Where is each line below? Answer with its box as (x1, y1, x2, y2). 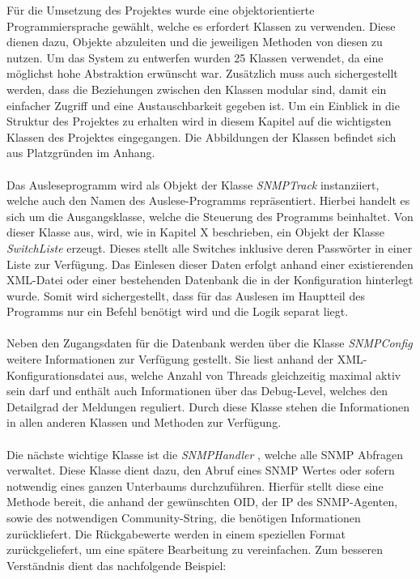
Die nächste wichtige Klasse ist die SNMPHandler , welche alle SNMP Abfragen (6, 445, 404, 462)
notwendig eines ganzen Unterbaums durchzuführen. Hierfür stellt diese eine (6, 477, 384, 494)
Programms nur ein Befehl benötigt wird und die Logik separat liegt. (6, 303, 349, 320)
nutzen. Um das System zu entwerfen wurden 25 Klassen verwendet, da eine (6, 49, 384, 66)
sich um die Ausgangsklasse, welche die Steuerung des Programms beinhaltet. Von (6, 207, 414, 224)
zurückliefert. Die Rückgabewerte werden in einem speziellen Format (6, 525, 346, 542)
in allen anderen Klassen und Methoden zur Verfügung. (6, 414, 282, 431)
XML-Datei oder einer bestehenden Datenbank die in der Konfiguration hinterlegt (6, 271, 414, 288)
